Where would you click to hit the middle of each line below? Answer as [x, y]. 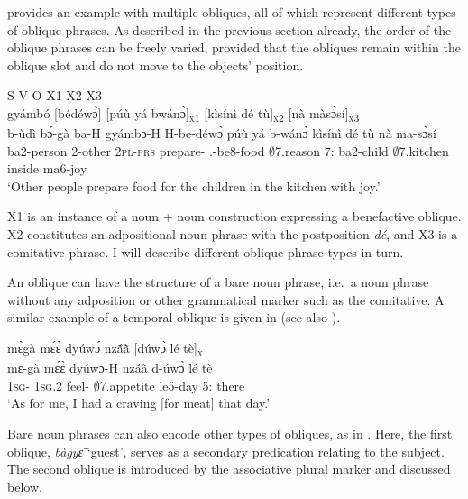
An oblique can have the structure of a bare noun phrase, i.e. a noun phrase [218, 282]
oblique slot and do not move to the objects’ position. [156, 65]
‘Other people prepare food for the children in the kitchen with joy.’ [194, 185]
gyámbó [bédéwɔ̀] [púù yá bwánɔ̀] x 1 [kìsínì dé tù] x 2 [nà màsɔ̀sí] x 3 [184, 114]
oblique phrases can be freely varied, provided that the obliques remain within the [234, 47]
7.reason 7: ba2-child [332, 150]
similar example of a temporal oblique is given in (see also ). [174, 317]
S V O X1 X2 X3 [55, 95]
